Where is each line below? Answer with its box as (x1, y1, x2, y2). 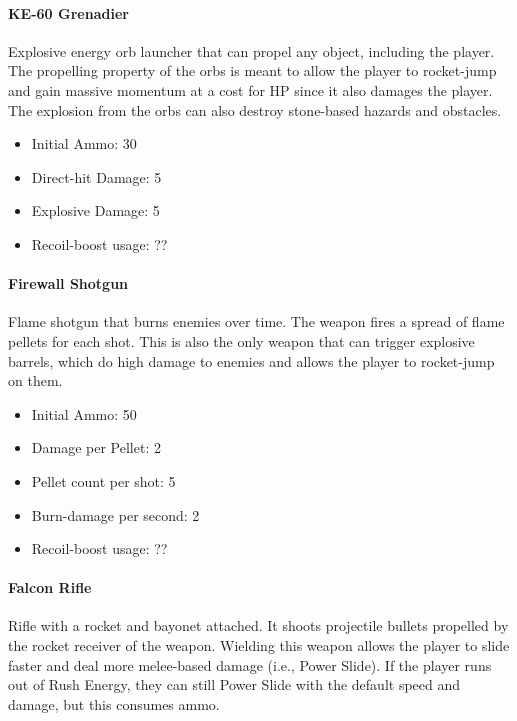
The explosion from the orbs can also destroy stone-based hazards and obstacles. (8, 99, 502, 120)
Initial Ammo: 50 (31, 403, 137, 424)
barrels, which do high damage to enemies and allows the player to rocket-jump (8, 350, 495, 371)
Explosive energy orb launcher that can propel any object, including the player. (8, 40, 495, 61)
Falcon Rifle (8, 577, 92, 598)
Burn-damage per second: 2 (31, 504, 200, 525)
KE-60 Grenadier (8, 2, 129, 23)
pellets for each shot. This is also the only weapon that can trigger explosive (8, 330, 475, 351)
